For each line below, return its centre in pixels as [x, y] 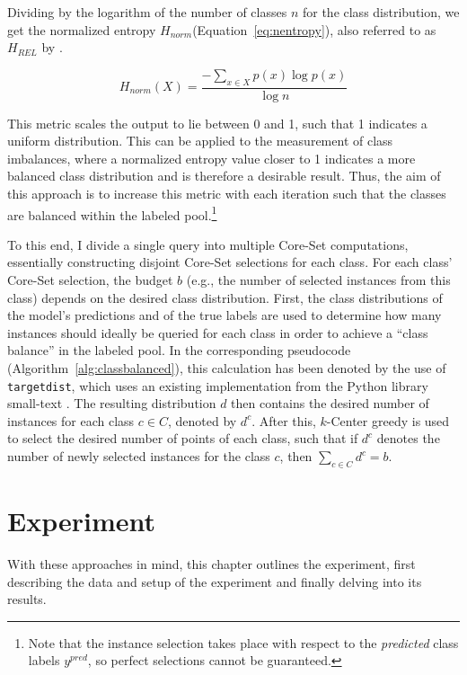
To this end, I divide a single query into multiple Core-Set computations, [208, 244]
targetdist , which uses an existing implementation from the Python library [218, 385]
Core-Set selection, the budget [90, 280]
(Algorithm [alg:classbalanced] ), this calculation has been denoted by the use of [227, 367]
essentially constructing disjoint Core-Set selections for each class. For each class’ [230, 262]
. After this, [284, 420]
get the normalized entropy [82, 29]
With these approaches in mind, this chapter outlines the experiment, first [211, 563]
